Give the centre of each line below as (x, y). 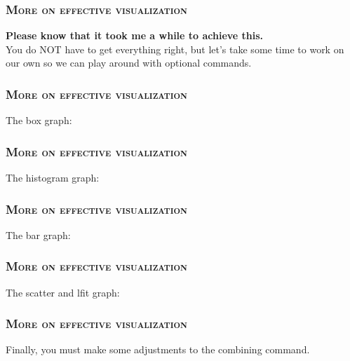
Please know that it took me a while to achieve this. (135, 35)
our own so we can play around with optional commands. (129, 63)
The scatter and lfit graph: (63, 292)
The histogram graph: (53, 178)
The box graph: (39, 120)
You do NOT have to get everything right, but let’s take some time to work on (175, 49)
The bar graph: (38, 234)
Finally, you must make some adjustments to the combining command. (158, 349)
